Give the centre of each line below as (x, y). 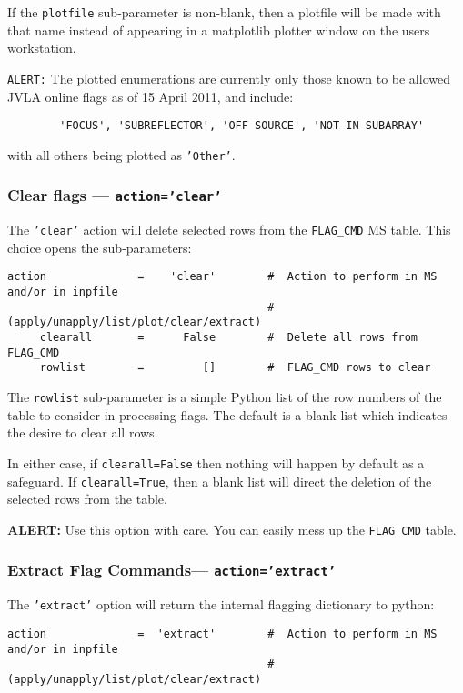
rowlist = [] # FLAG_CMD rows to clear (235, 368)
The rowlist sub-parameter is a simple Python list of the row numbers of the (225, 397)
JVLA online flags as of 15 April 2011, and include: (151, 96)
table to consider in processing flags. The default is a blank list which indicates (227, 414)
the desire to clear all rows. (83, 432)
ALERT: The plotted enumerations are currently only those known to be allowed (229, 78)
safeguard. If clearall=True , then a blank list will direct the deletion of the (220, 481)
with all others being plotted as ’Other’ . (121, 154)
